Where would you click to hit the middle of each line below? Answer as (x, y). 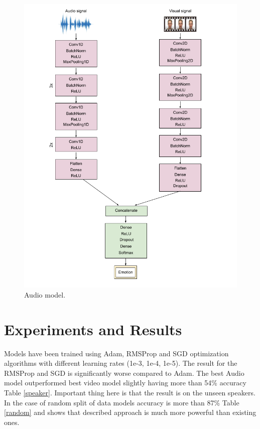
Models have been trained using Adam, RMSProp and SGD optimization (116, 353)
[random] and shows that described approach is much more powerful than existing (130, 412)
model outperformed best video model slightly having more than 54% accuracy (125, 383)
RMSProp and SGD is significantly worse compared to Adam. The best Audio (124, 373)
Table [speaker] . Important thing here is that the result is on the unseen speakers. (130, 393)
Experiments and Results (93, 329)
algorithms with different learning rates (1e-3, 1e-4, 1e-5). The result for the (121, 363)
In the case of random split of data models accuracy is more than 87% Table (122, 402)
